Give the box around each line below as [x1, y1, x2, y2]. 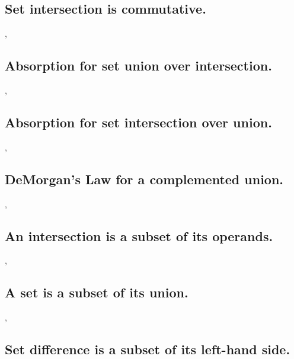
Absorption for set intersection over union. [5, 113, 272, 131]
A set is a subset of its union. [5, 283, 188, 302]
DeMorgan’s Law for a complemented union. [5, 169, 284, 188]
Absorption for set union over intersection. [5, 56, 272, 75]
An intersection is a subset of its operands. [5, 226, 273, 245]
